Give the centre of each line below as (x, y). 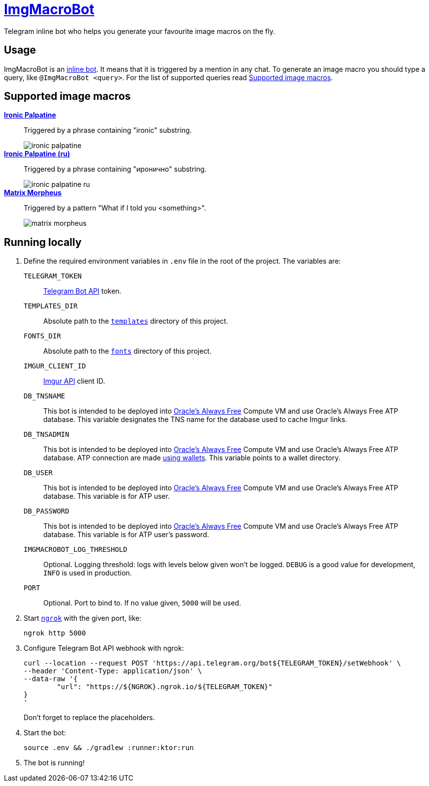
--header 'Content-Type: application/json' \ (113, 671)
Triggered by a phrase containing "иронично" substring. (115, 169)
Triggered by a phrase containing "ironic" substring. (108, 130)
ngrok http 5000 (55, 633)
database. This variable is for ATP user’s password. (126, 535)
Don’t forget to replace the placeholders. (89, 718)
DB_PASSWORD (46, 511)
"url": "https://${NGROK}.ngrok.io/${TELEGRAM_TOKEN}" (165, 687)
